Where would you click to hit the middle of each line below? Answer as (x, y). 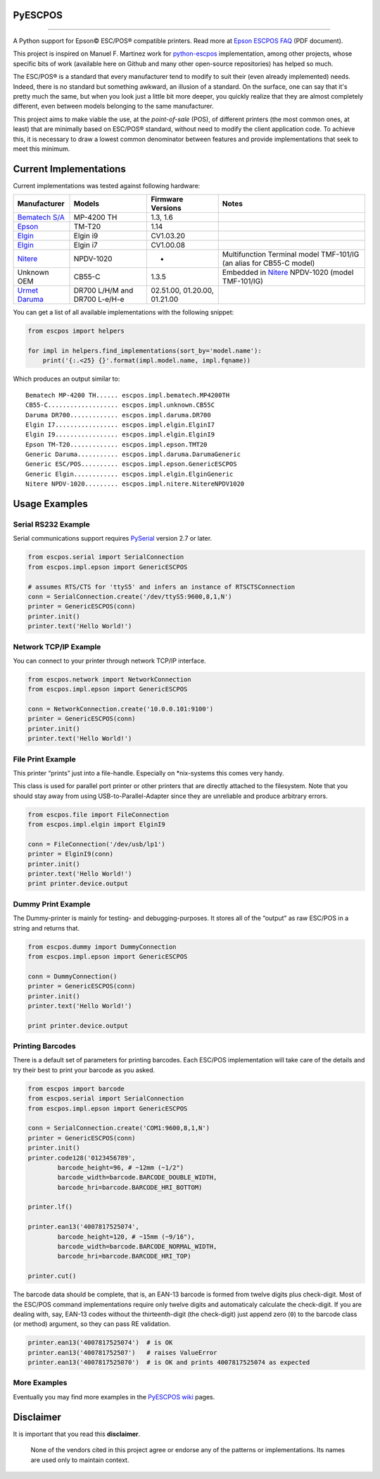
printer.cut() (52, 1276)
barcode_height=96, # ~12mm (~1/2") (121, 1167)
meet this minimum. (42, 149)
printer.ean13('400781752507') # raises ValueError (122, 1352)
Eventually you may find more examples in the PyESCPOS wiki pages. (114, 1397)
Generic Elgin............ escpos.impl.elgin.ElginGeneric (129, 474)
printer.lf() (50, 1207)
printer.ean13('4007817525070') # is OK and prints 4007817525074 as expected (169, 1363)
